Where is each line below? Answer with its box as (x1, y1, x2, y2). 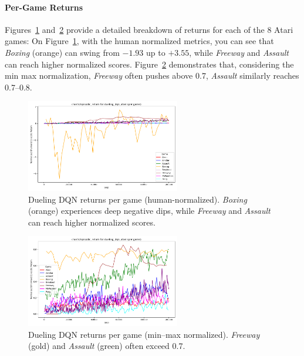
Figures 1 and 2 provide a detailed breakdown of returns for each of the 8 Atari (5, 23, 293, 35)
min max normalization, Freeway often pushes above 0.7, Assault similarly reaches (5, 69, 299, 82)
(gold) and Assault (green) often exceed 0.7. (28, 340, 185, 352)
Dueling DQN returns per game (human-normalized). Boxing (28, 193, 247, 205)
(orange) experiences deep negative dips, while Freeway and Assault (28, 204, 271, 217)
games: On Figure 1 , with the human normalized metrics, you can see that (5, 35, 274, 47)
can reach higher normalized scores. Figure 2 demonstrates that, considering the (5, 58, 294, 70)
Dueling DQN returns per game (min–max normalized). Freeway (28, 328, 260, 340)
